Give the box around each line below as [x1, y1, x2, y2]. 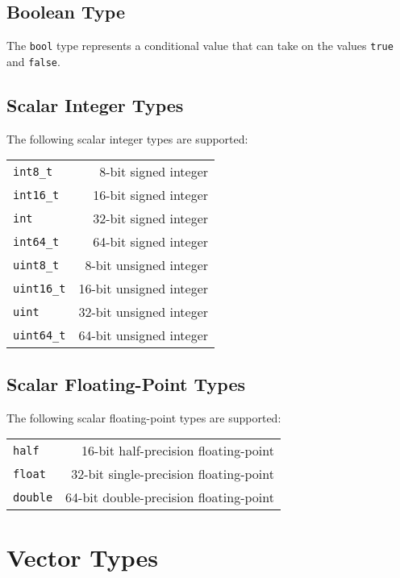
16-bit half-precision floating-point [81, 441, 274, 460]
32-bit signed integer [93, 209, 209, 228]
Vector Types [6, 541, 159, 574]
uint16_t [13, 281, 66, 295]
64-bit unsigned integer [78, 326, 209, 345]
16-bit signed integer [93, 185, 209, 205]
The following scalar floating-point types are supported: [6, 409, 281, 426]
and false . [6, 52, 60, 69]
